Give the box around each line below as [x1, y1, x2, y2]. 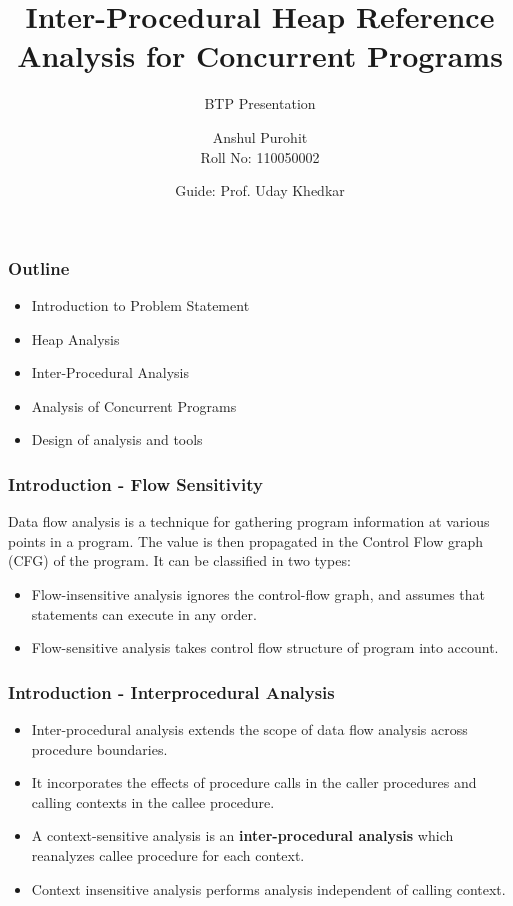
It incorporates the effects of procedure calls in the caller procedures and [31, 772, 477, 793]
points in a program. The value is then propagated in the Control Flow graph [8, 530, 484, 551]
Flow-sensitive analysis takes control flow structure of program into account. [31, 637, 499, 658]
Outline [8, 255, 70, 280]
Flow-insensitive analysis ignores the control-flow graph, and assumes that [31, 583, 485, 604]
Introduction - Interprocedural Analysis [8, 679, 335, 704]
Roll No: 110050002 [200, 146, 320, 167]
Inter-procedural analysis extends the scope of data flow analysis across [31, 718, 468, 739]
